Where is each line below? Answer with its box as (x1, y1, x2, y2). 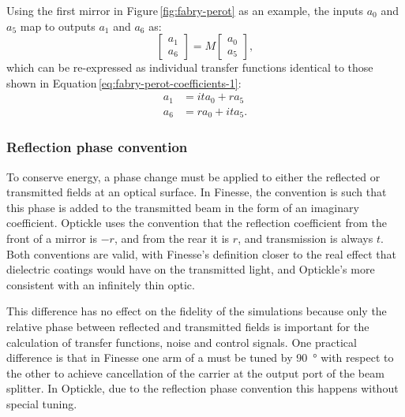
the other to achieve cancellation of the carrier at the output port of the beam (6, 364, 384, 381)
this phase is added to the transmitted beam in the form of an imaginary (6, 199, 359, 215)
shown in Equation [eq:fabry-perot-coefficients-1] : (6, 74, 242, 91)
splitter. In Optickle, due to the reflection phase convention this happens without (6, 380, 399, 397)
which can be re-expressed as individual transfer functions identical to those (6, 59, 373, 76)
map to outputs (20, 17, 96, 34)
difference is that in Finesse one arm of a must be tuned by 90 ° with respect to (6, 349, 394, 366)
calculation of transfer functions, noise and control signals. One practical (6, 333, 357, 350)
